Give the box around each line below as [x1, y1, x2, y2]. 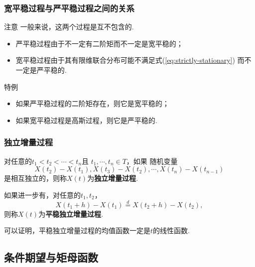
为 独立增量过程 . [87, 173, 138, 183]
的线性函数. [153, 225, 190, 236]
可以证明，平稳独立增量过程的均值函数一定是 [4, 225, 150, 236]
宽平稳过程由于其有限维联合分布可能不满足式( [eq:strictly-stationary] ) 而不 [15, 55, 252, 65]
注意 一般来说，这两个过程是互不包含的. [4, 21, 134, 32]
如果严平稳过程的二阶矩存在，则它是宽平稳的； [15, 98, 169, 109]
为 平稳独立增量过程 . [38, 208, 104, 219]
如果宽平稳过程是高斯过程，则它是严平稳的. [15, 115, 157, 125]
